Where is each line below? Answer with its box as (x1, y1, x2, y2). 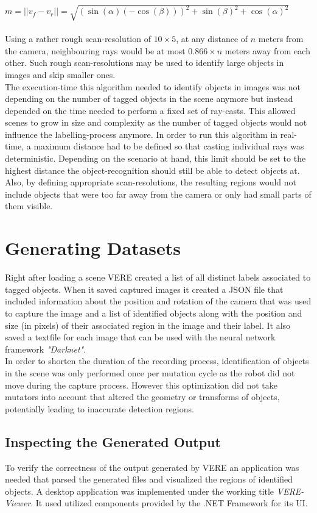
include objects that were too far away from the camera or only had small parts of (5, 187, 312, 200)
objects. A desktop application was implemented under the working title (5, 484, 274, 497)
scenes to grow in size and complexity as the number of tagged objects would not (5, 116, 307, 129)
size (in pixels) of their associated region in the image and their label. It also (5, 318, 291, 331)
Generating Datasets (5, 235, 181, 260)
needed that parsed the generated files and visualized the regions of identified (5, 473, 293, 486)
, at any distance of (176, 32, 248, 45)
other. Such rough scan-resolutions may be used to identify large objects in (5, 56, 284, 69)
